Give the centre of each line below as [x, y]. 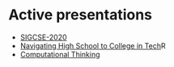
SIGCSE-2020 [43, 37]
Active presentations [80, 15]
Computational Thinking [60, 54]
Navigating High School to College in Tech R [93, 45]
